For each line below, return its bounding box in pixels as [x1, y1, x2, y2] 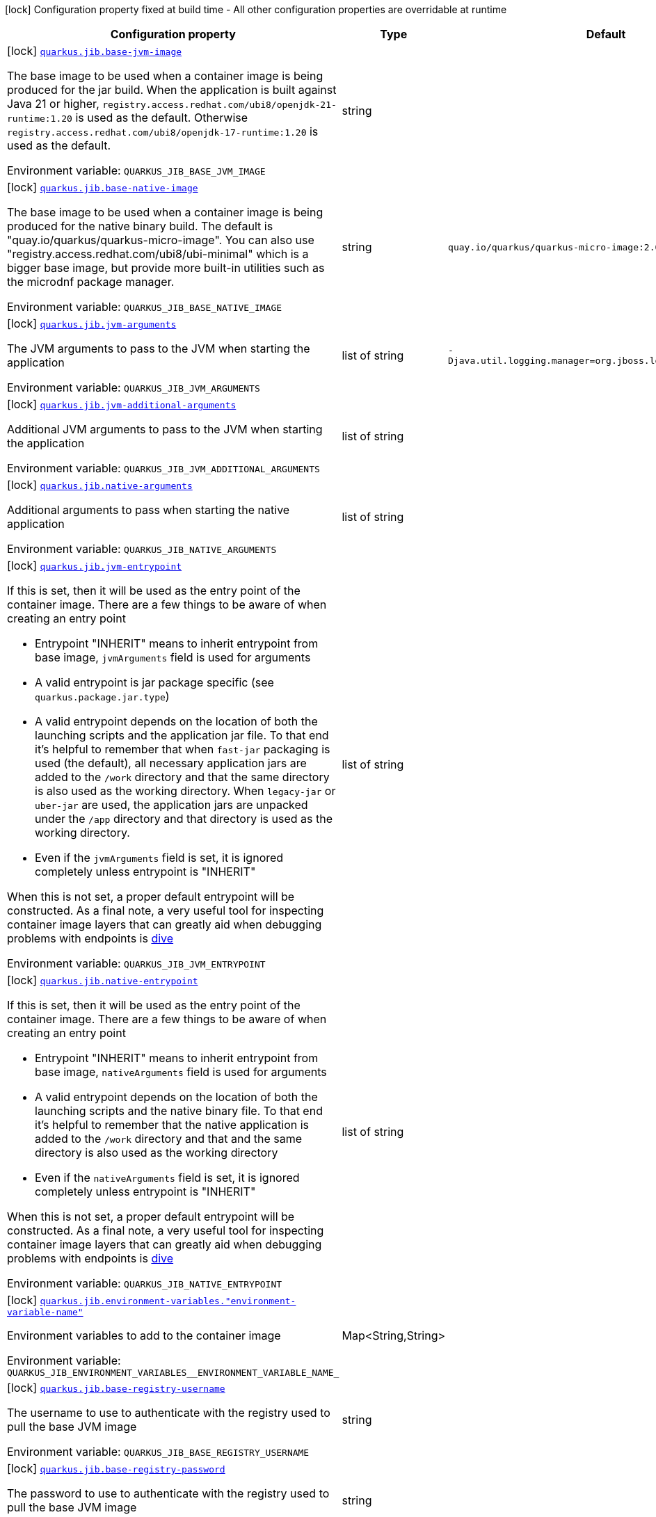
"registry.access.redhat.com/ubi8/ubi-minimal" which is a [7, 247, 309, 261]
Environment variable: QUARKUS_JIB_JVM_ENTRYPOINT [7, 956, 266, 970]
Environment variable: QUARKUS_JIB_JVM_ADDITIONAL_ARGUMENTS [7, 461, 320, 475]
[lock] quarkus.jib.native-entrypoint [7, 973, 198, 987]
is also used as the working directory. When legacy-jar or [35, 784, 336, 798]
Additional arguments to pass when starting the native [7, 503, 290, 517]
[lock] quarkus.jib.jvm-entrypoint [7, 559, 182, 572]
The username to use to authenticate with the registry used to [7, 1406, 330, 1420]
